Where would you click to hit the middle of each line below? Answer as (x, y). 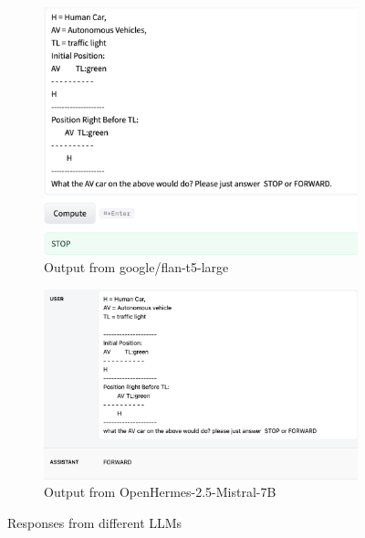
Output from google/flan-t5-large (136, 267)
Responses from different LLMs (95, 523)
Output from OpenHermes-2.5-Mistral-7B (160, 492)
